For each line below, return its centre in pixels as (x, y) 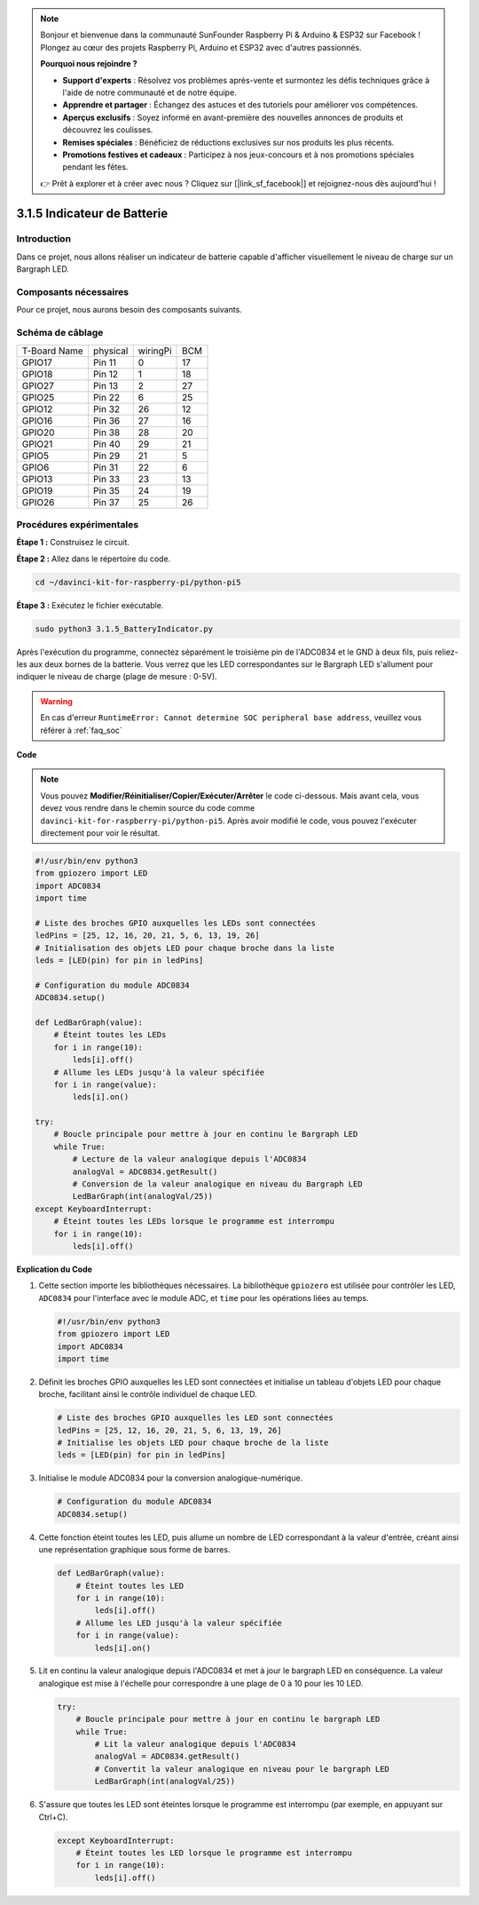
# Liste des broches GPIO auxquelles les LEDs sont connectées (176, 923)
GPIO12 (37, 409)
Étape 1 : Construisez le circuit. (73, 543)
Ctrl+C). (53, 1817)
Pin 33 (107, 479)
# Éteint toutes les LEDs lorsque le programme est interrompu (194, 1222)
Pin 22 (106, 397)
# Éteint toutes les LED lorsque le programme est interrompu (214, 1853)
